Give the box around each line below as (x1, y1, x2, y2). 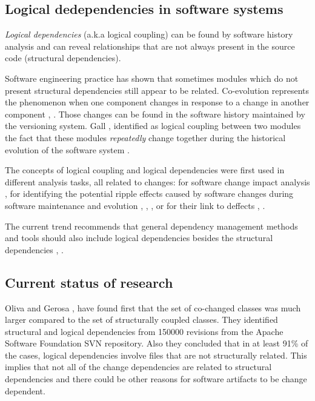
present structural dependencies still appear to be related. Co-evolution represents (5, 84, 310, 96)
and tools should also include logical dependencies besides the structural (5, 231, 273, 244)
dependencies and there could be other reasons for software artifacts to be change (5, 373, 307, 385)
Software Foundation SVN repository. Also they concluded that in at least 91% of (5, 337, 308, 350)
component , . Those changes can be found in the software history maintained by (5, 107, 305, 120)
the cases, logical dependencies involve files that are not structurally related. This (5, 348, 307, 361)
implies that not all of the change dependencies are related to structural (5, 360, 272, 373)
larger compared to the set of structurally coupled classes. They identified (5, 313, 278, 326)
